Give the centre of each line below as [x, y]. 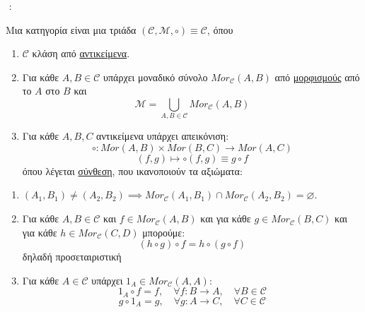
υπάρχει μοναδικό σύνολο [156, 77]
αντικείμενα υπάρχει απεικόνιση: [163, 136]
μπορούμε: [164, 232]
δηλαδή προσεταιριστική [72, 257]
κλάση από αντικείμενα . [81, 53]
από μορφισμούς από [317, 77]
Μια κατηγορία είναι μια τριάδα [71, 29]
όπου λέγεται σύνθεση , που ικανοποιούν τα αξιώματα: [132, 170]
